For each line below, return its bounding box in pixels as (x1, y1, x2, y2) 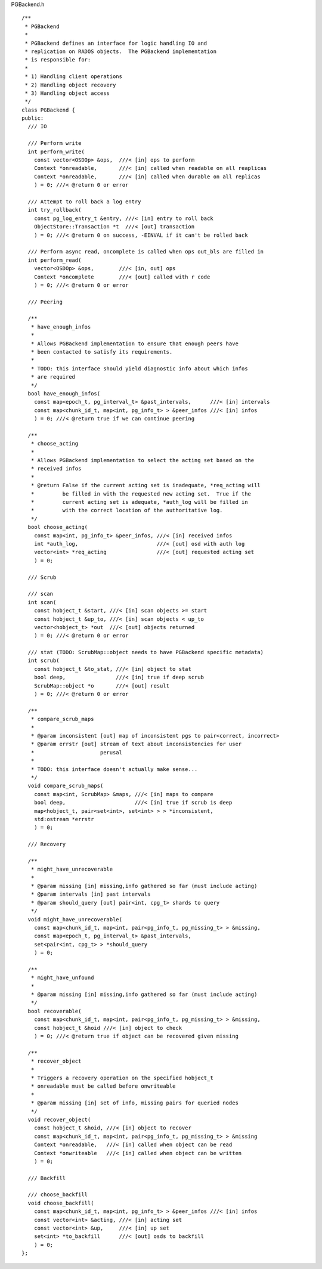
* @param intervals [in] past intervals (30, 891, 151, 897)
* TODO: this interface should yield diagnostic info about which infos (30, 365, 248, 372)
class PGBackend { (21, 106, 76, 113)
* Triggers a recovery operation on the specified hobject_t (30, 1075, 214, 1081)
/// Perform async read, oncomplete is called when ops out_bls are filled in (27, 248, 264, 255)
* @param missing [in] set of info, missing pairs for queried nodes (30, 1100, 239, 1106)
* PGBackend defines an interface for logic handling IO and (24, 39, 208, 47)
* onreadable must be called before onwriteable (30, 1083, 176, 1090)
